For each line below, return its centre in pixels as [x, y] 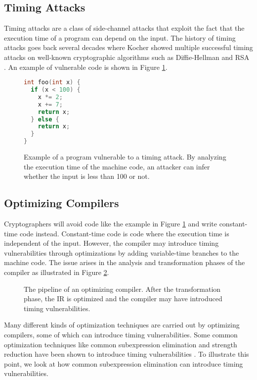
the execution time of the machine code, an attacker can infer [117, 166]
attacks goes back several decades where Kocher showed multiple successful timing [128, 47]
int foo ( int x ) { [52, 82]
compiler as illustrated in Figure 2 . [57, 272]
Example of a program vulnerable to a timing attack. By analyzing [125, 157]
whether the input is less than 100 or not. [87, 176]
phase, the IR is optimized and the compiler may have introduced [123, 299]
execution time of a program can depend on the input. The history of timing [120, 37]
